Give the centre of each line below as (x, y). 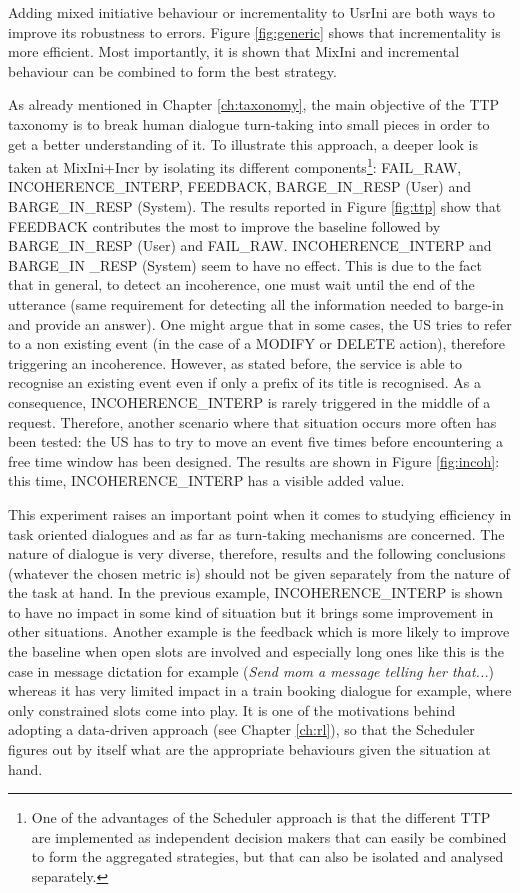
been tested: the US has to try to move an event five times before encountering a (255, 441)
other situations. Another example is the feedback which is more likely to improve (259, 631)
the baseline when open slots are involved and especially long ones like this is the (256, 651)
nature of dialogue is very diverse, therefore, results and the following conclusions (257, 553)
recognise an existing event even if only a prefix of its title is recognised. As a (245, 382)
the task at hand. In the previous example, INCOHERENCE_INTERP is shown (255, 592)
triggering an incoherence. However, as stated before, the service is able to (235, 362)
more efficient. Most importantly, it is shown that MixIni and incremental (234, 51)
